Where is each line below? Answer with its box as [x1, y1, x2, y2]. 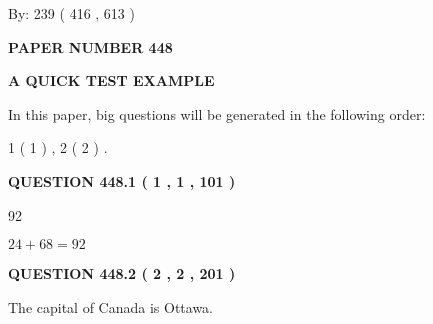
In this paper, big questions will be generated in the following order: [8, 103, 426, 124]
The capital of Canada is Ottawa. [8, 296, 214, 317]
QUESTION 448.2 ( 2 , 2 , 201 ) [8, 263, 236, 284]
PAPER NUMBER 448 [8, 36, 173, 57]
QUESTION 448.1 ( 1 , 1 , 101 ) [8, 170, 236, 191]
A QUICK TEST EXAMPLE [8, 70, 215, 91]
